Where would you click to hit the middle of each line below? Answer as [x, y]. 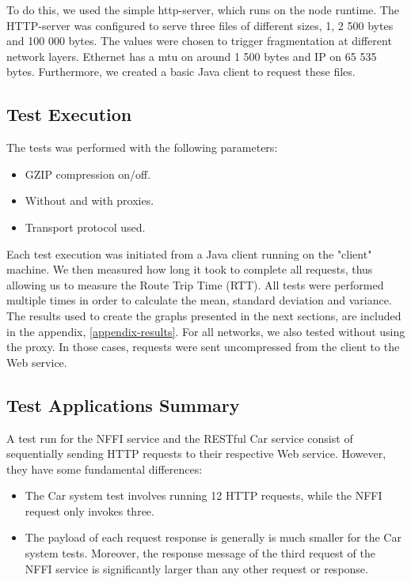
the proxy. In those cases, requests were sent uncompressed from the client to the [203, 347]
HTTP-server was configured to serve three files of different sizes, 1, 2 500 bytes [200, 25]
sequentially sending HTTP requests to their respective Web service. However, [196, 454]
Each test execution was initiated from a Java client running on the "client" [189, 253]
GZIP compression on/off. [88, 174]
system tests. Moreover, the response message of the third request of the [200, 553]
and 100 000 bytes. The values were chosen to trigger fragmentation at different [199, 41]
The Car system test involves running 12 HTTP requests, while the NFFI [204, 495]
